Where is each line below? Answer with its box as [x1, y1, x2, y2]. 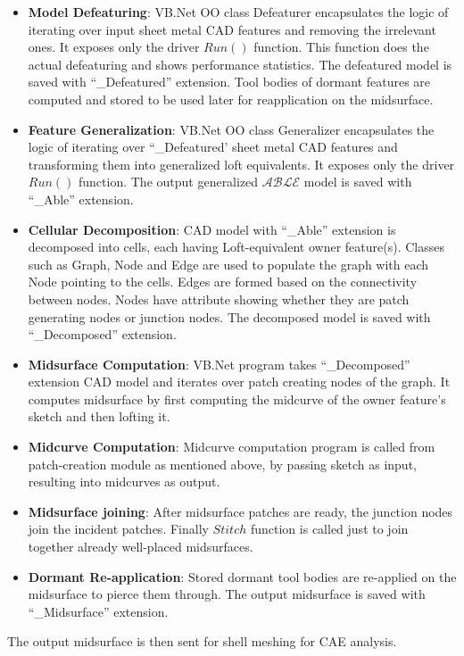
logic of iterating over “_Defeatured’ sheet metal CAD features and [28, 137, 398, 156]
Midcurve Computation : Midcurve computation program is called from [28, 437, 435, 456]
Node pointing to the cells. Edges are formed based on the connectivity [28, 272, 418, 291]
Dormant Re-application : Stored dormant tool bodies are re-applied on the [28, 567, 457, 585]
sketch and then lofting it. [28, 407, 170, 426]
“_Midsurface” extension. [28, 602, 169, 620]
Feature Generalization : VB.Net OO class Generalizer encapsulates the [28, 120, 435, 138]
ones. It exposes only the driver [28, 37, 200, 56]
